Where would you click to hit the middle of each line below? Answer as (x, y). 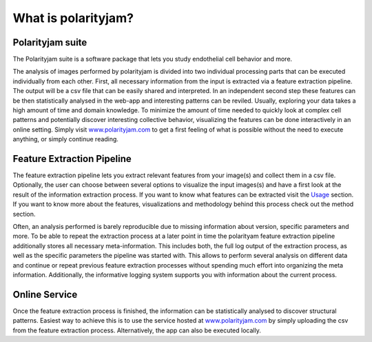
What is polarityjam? (73, 18)
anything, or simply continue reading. (65, 139)
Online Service (45, 294)
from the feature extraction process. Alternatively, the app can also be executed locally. (137, 330)
